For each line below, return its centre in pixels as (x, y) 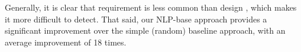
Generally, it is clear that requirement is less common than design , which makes (151, 7)
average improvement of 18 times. (66, 42)
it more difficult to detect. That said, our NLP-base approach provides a (136, 19)
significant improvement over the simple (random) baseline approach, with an (145, 30)
